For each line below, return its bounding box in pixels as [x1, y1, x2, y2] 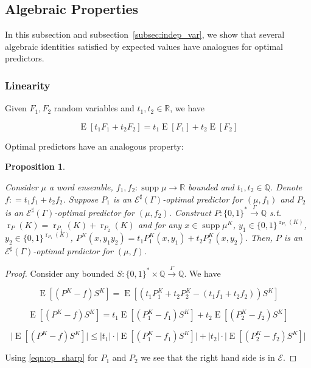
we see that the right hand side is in [141, 351, 275, 364]
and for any [138, 218, 182, 231]
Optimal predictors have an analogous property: [5, 139, 184, 152]
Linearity [5, 77, 51, 92]
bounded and [188, 180, 234, 193]
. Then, [245, 231, 273, 244]
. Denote [270, 180, 302, 193]
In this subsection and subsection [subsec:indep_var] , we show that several [5, 28, 285, 41]
